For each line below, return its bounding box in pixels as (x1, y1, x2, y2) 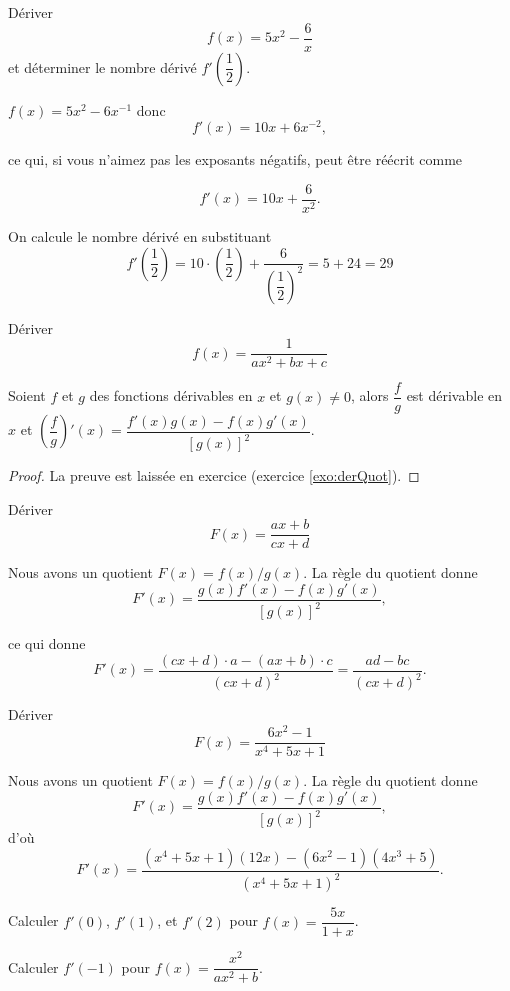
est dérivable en (406, 385, 503, 406)
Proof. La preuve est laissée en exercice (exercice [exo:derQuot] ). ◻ (8, 465, 420, 486)
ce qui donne (8, 633, 86, 654)
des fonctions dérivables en (89, 385, 253, 406)
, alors (350, 385, 389, 406)
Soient (8, 385, 46, 406)
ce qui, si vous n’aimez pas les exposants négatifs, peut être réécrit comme (8, 149, 463, 170)
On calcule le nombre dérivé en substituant (8, 225, 272, 246)
